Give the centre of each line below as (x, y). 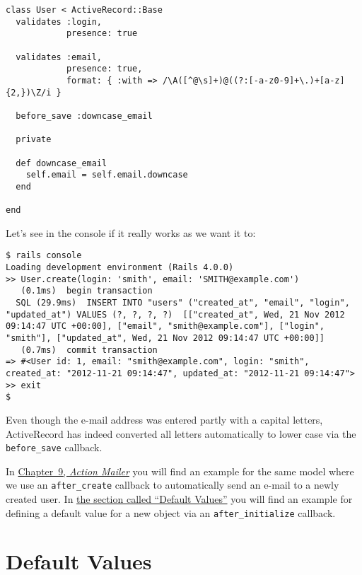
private (34, 140)
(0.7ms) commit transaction (89, 350)
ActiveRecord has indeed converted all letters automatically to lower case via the (181, 433)
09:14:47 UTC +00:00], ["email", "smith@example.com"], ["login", (165, 326)
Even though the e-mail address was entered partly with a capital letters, (164, 419)
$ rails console (44, 256)
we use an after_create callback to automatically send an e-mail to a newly (173, 485)
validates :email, (59, 57)
